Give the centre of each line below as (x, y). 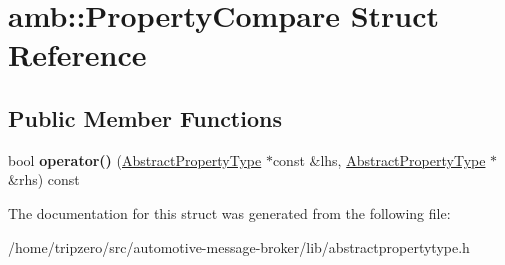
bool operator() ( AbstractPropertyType (135, 159)
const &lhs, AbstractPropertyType (379, 159)
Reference (77, 54)
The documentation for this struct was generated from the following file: (229, 212)
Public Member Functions (145, 117)
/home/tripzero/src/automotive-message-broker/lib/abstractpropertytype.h (239, 246)
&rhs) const (44, 179)
